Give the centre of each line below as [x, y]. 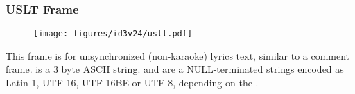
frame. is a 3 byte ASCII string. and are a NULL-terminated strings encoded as [175, 69]
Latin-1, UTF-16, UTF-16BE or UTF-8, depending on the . [132, 83]
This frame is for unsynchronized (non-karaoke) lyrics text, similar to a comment [178, 55]
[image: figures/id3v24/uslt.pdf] [113, 34]
